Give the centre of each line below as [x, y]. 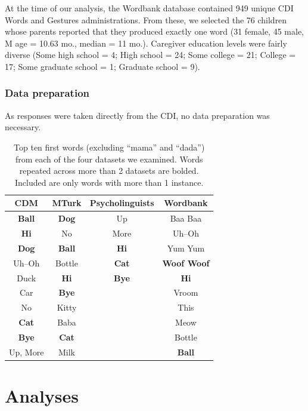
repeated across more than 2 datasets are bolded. [109, 171]
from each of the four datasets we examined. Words [109, 159]
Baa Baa [186, 218]
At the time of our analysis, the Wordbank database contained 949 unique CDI [149, 8]
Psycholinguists [122, 203]
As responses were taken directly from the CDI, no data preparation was [137, 115]
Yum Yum [186, 248]
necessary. [23, 127]
